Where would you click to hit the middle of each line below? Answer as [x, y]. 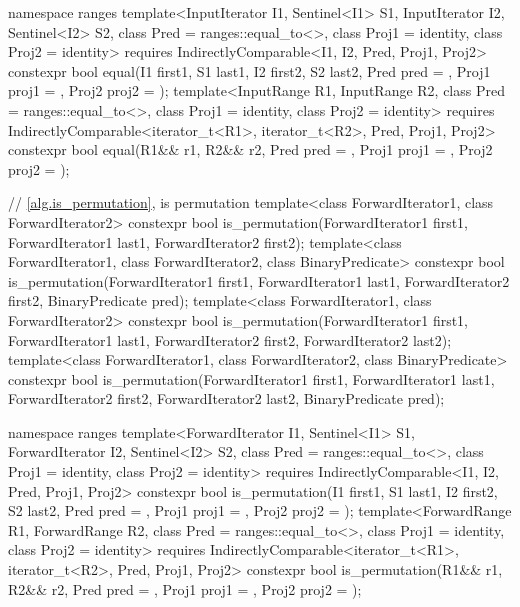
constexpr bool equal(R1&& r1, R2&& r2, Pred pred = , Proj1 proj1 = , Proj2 [250, 149]
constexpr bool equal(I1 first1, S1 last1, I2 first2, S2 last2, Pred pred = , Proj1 [249, 70]
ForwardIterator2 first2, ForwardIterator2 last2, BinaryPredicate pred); [226, 398]
